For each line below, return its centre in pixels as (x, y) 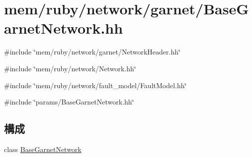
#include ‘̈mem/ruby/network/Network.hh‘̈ (70, 68)
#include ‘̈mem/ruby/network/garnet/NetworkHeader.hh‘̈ (92, 52)
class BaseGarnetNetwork (43, 149)
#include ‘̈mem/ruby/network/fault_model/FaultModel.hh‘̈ (95, 85)
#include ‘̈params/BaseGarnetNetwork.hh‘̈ (69, 102)
